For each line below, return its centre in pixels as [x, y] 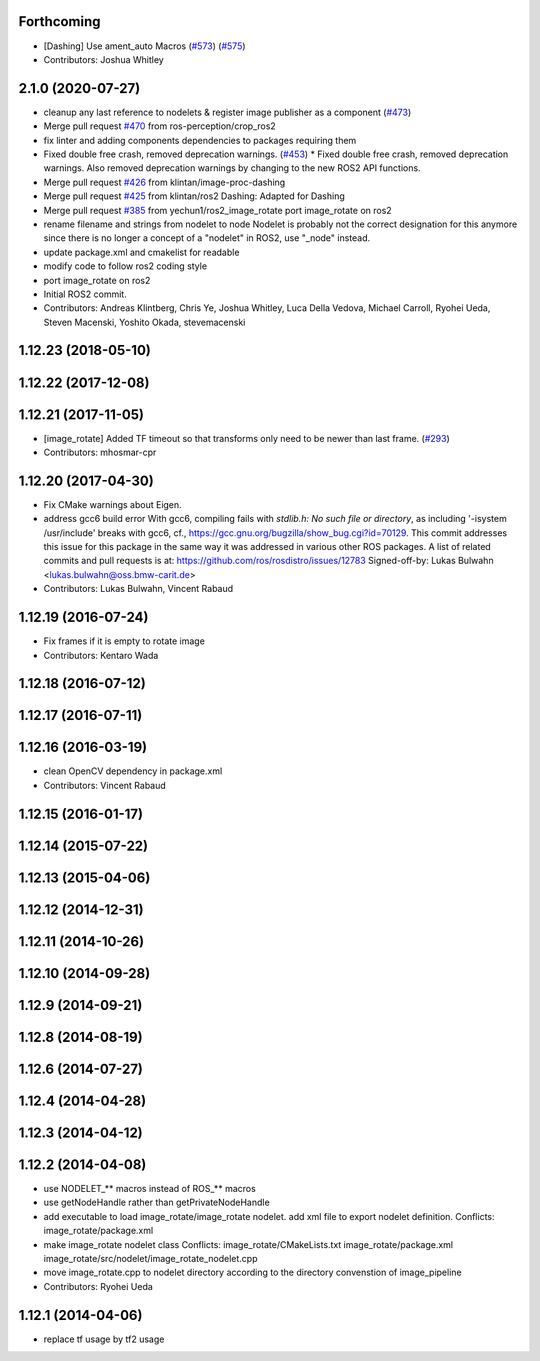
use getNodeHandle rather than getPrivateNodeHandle [156, 1202]
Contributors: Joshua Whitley [103, 59]
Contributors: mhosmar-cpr [100, 452]
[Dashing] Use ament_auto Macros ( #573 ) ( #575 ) [144, 46]
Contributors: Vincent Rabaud [105, 785]
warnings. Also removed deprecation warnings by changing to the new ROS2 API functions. [232, 168]
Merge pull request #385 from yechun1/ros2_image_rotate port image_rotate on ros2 [217, 210]
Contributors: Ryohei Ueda [98, 1286]
